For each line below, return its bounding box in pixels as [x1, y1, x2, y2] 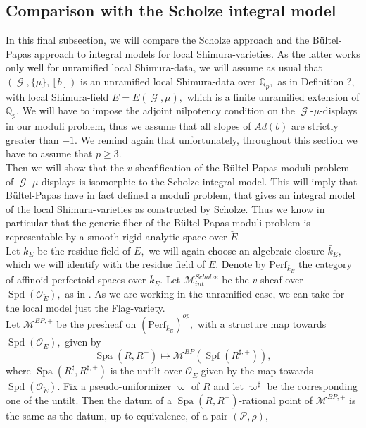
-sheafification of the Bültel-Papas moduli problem [132, 159, 350, 174]
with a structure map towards [197, 316, 327, 331]
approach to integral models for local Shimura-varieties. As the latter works [34, 46, 360, 61]
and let [213, 378, 244, 393]
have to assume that [6, 146, 93, 161]
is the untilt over [110, 362, 182, 377]
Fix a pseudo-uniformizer [63, 378, 172, 393]
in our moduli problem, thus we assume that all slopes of [6, 118, 251, 133]
